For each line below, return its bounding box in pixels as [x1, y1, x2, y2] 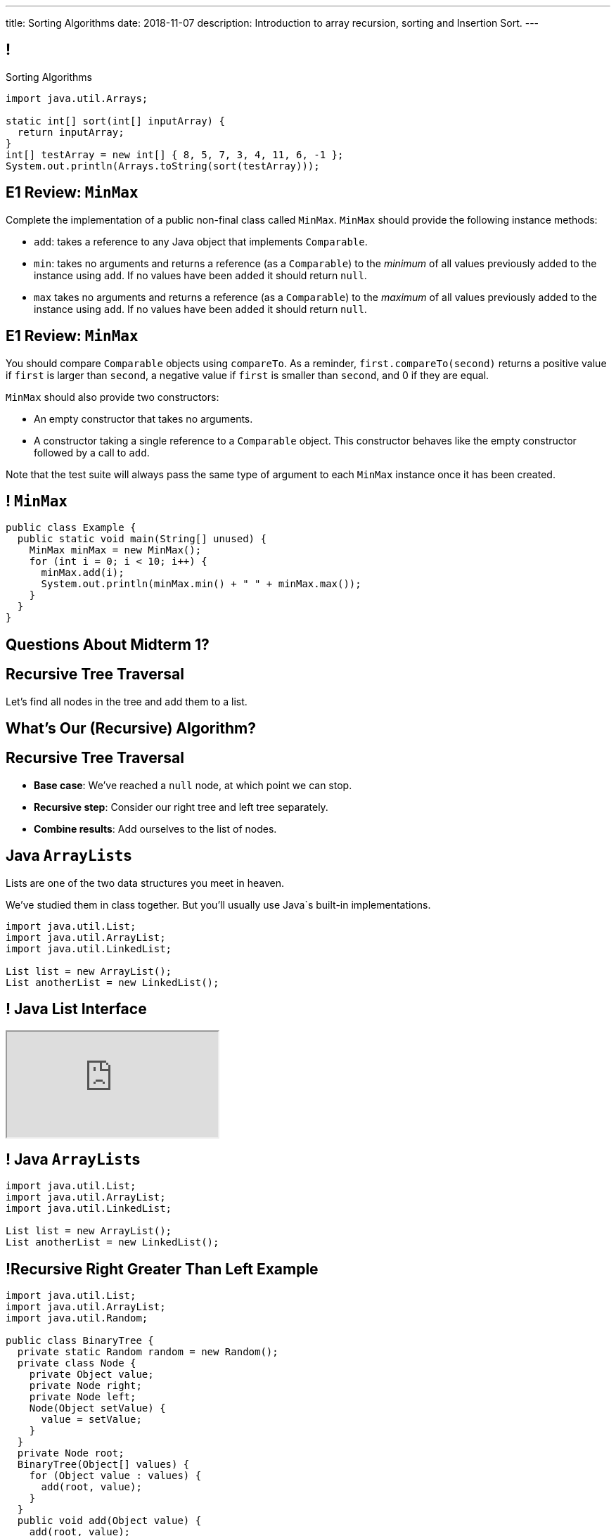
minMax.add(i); [41, 567, 124, 579]
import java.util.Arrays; [6, 92, 148, 104]
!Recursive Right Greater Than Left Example [6, 1260, 319, 1278]
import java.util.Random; [6, 1312, 148, 1324]
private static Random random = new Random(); [17, 1346, 278, 1358]
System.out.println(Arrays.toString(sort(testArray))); [6, 160, 320, 172]
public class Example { [6, 522, 136, 534]
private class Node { [17, 1357, 136, 1369]
